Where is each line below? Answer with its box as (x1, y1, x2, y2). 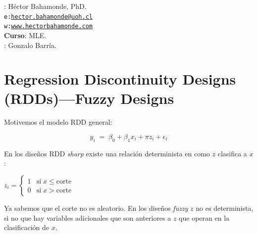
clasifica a (217, 148, 247, 158)
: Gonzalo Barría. (4, 40, 56, 50)
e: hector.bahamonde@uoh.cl (4, 13, 93, 20)
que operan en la (179, 212, 230, 223)
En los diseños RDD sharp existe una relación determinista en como (4, 148, 210, 158)
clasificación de (4, 222, 50, 233)
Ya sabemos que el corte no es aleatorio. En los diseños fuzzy (4, 202, 188, 213)
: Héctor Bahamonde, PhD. (4, 1, 87, 11)
